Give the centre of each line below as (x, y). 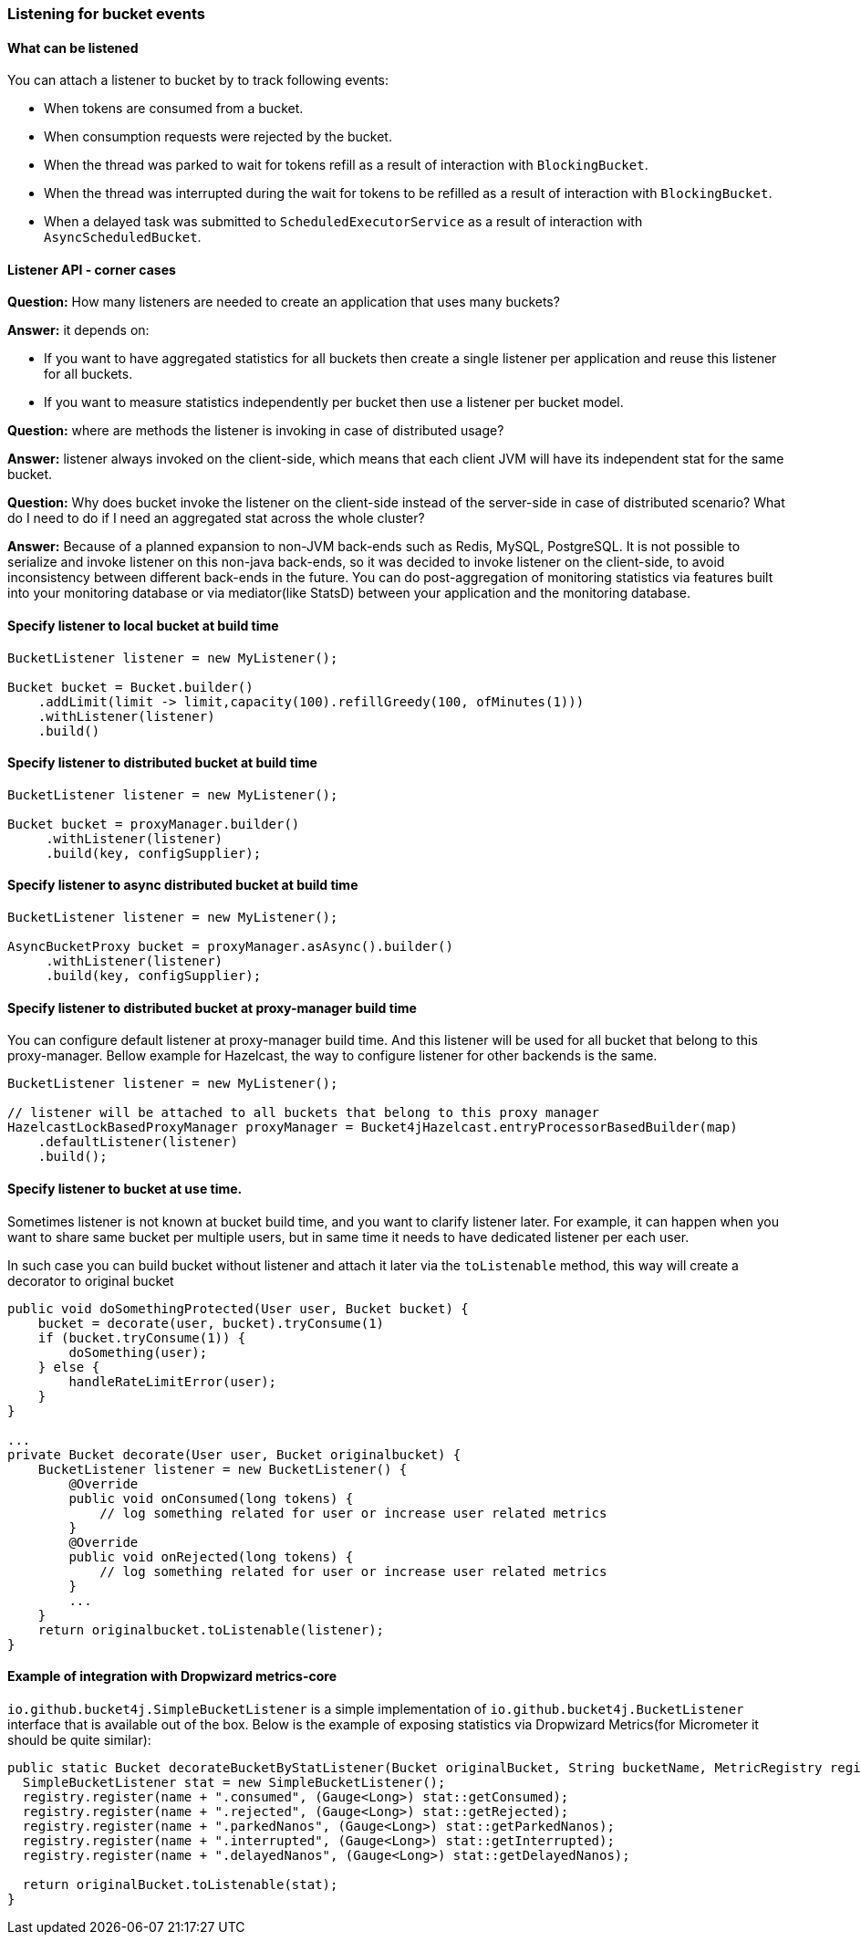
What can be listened (73, 47)
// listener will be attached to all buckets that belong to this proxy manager (304, 1113)
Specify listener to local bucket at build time (143, 626)
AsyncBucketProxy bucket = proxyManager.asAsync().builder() (230, 947)
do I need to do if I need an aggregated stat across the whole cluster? (216, 518)
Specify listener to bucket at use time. (125, 1188)
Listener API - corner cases (92, 269)
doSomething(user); (138, 1352)
